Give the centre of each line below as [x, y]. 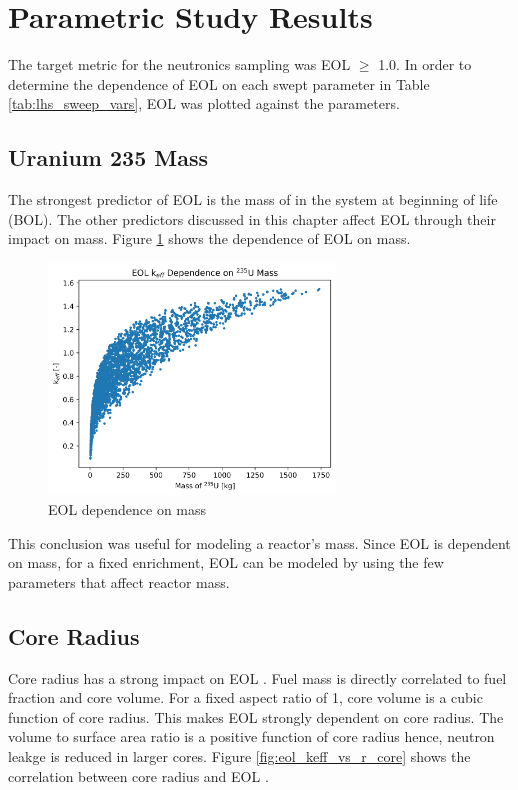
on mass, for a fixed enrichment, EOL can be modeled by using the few [226, 562]
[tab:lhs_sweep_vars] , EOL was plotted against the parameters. [204, 103]
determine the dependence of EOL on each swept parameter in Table [219, 83]
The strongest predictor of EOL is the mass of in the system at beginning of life [253, 199]
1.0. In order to [425, 64]
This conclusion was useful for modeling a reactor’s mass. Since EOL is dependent [259, 542]
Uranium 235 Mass [108, 157]
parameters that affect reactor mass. [119, 581]
